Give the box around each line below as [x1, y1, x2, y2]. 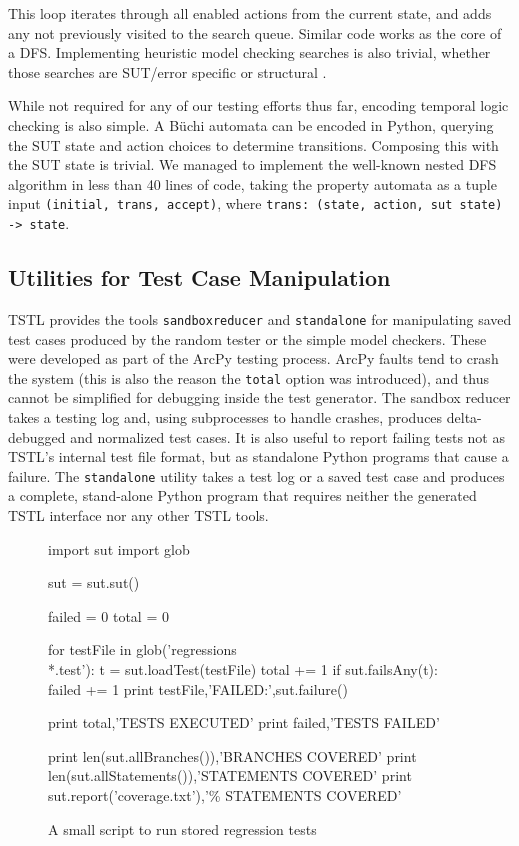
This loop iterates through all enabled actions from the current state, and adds [8, 3, 492, 23]
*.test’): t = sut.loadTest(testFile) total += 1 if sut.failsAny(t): [48, 658, 438, 679]
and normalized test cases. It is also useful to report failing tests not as [70, 426, 505, 447]
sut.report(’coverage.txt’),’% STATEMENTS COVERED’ [48, 784, 402, 805]
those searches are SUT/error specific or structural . [8, 61, 327, 82]
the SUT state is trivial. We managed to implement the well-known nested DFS [8, 154, 497, 175]
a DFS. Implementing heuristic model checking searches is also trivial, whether [8, 42, 491, 63]
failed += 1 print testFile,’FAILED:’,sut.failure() [48, 678, 348, 699]
